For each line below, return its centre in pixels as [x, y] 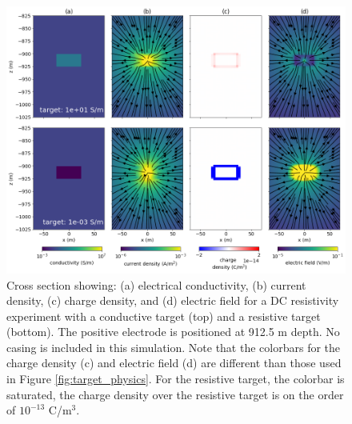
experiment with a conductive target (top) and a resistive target [164, 316]
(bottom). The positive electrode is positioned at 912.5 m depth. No [173, 332]
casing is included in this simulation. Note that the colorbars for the [174, 347]
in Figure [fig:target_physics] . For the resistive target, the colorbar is [176, 379]
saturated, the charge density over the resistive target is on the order [175, 394]
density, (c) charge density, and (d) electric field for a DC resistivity [173, 300]
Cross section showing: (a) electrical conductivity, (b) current [156, 284]
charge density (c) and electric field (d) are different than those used [174, 363]
